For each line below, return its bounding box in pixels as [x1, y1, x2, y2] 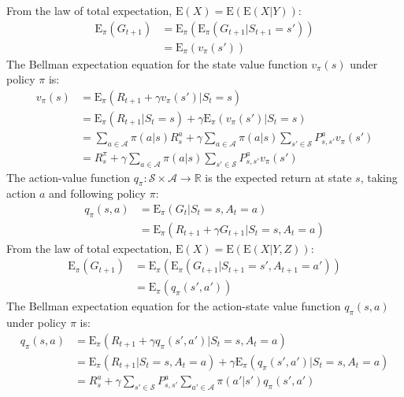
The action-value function [6, 169, 131, 185]
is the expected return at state [205, 169, 352, 185]
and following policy [49, 185, 146, 202]
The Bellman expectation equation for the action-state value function [6, 298, 341, 314]
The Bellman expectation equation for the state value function [6, 55, 308, 72]
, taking [360, 169, 398, 185]
